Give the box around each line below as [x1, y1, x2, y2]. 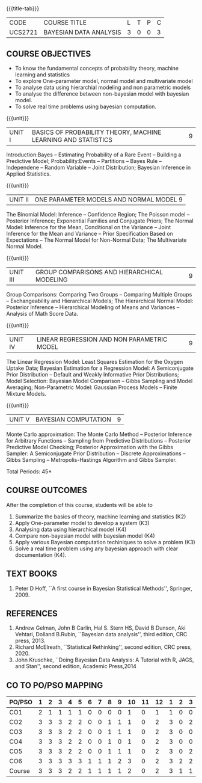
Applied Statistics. [6, 170, 51, 177]
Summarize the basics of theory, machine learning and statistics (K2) [14, 513, 186, 520]
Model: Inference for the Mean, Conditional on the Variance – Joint [6, 224, 171, 230]
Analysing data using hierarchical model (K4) [14, 526, 127, 533]
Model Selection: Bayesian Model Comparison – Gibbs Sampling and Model [6, 378, 193, 384]
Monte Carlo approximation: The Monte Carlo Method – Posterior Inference [6, 431, 192, 438]
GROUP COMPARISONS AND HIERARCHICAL [35, 268, 164, 276]
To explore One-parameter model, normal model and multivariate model [14, 78, 194, 84]
